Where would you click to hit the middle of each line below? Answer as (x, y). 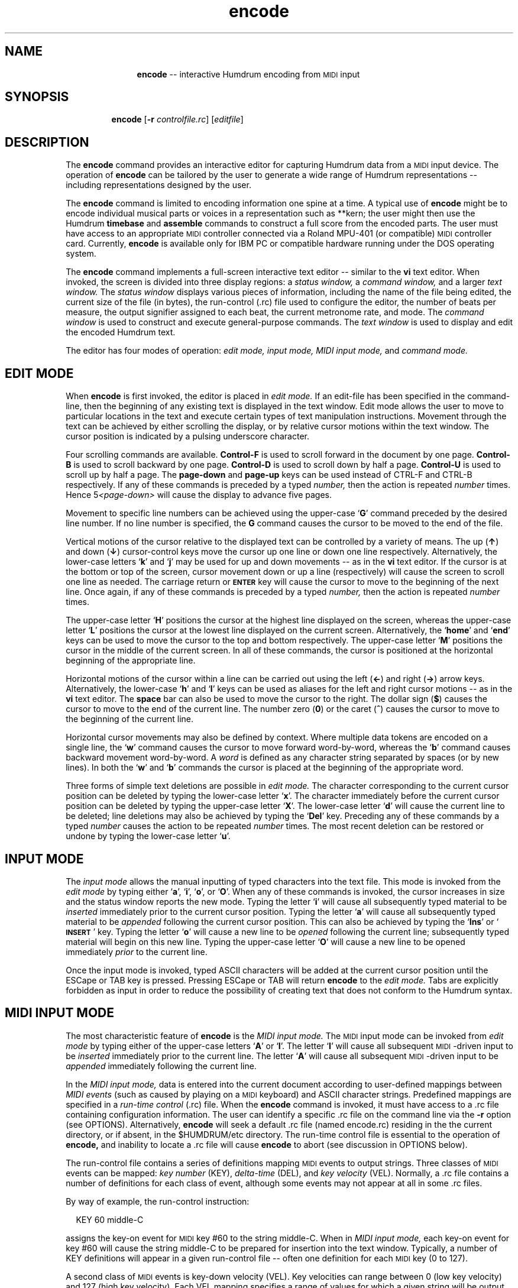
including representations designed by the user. (158, 185)
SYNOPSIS (37, 97)
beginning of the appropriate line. (131, 661)
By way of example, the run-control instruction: (158, 1201)
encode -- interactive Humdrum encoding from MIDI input (248, 74)
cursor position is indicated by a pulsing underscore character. (187, 436)
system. (81, 254)
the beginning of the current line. (130, 719)
